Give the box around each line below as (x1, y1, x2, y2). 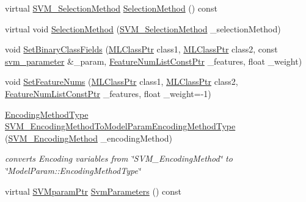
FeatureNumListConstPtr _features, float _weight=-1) (5, 87, 211, 99)
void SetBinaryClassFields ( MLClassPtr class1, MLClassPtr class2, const (5, 43, 278, 56)
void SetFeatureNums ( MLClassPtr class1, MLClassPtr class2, (5, 75, 238, 88)
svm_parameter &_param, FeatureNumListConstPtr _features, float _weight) (5, 54, 302, 67)
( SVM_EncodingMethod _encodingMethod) (5, 131, 173, 144)
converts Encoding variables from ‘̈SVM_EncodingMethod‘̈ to (5, 152, 233, 165)
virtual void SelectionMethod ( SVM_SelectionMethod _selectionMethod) (5, 22, 281, 35)
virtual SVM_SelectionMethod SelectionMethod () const (5, 2, 217, 14)
